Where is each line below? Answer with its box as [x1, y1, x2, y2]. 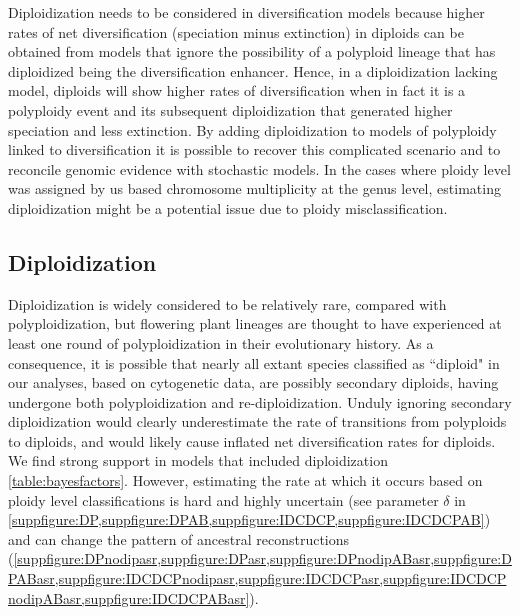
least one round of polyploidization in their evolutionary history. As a [8, 332, 434, 353]
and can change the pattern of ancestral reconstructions [8, 528, 350, 549]
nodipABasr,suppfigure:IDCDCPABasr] [8, 587, 250, 608]
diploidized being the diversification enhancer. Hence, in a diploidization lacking [8, 60, 498, 81]
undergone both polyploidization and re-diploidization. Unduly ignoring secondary [8, 391, 512, 412]
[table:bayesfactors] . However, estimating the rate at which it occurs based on [8, 470, 483, 491]
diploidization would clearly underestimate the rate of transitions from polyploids [8, 411, 507, 432]
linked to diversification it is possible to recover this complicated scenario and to [8, 139, 501, 160]
